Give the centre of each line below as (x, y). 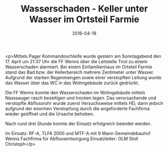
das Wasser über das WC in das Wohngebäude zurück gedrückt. (72, 83)
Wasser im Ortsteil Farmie (84, 19)
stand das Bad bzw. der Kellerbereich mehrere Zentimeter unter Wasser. (80, 72)
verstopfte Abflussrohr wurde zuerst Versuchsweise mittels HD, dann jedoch (84, 103)
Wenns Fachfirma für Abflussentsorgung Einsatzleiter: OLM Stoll (72, 138)
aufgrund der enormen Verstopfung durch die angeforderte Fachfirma (77, 108)
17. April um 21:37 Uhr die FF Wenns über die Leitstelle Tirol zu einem (76, 61)
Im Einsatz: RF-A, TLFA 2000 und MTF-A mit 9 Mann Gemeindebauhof (78, 133)
